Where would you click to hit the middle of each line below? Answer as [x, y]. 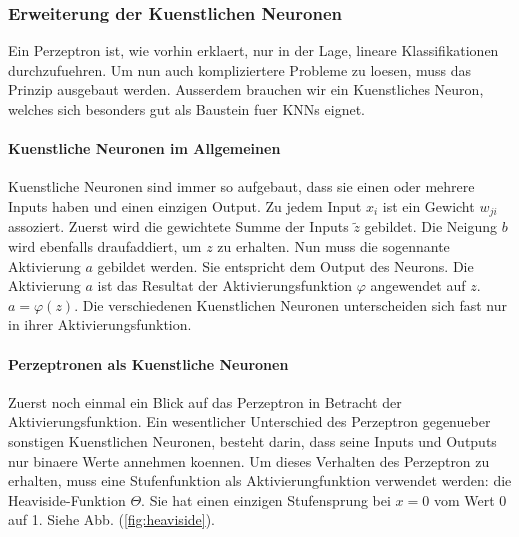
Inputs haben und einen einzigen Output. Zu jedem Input [185, 205]
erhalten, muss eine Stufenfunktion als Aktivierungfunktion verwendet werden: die [260, 480]
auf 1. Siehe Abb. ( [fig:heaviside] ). [112, 519]
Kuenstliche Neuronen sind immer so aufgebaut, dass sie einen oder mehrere [241, 186]
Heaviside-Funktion [67, 499]
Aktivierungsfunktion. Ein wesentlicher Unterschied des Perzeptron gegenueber [249, 421]
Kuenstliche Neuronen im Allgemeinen [144, 148]
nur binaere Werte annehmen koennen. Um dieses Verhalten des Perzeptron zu [249, 460]
